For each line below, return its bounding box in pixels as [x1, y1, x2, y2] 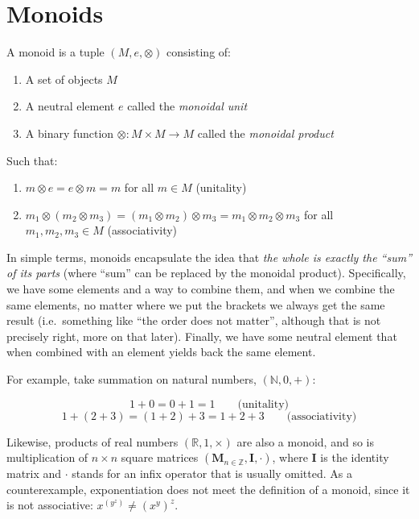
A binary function [25, 124, 114, 141]
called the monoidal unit [127, 98, 248, 114]
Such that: [6, 152, 58, 168]
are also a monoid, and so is [236, 433, 374, 450]
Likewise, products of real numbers [6, 433, 179, 450]
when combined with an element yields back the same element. [6, 343, 316, 360]
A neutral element [25, 98, 115, 114]
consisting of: [166, 44, 231, 60]
